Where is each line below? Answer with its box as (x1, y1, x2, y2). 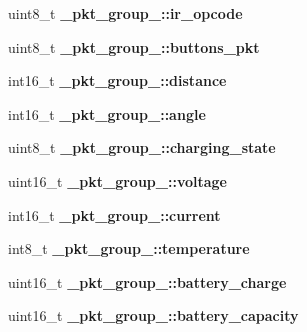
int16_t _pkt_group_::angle (8, 103, 206, 124)
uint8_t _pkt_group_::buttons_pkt (8, 36, 260, 57)
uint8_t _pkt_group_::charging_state (8, 137, 276, 158)
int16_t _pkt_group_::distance (8, 70, 227, 91)
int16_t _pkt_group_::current (8, 204, 221, 225)
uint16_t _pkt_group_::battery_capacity (8, 305, 299, 326)
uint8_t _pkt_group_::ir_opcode (8, 3, 243, 23)
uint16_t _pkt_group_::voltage (8, 170, 227, 191)
